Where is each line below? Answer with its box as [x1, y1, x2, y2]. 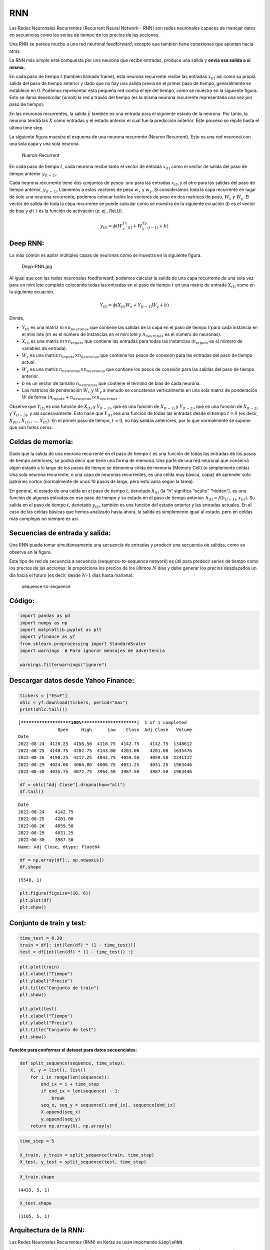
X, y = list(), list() [30, 1067, 86, 1073]
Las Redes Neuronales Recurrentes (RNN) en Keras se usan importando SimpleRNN [9, 1239, 182, 1245]
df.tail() [19, 789, 44, 794]
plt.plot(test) [19, 1006, 57, 1012]
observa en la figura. [9, 549, 52, 555]
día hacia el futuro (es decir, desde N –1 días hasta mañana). [9, 572, 134, 578]
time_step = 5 [19, 1138, 54, 1143]
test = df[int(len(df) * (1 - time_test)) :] [19, 949, 133, 955]
